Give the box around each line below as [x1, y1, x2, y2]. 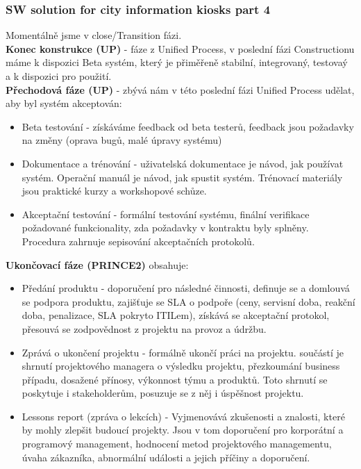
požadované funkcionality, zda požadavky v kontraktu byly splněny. [22, 220, 309, 235]
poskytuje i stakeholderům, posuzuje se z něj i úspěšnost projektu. [22, 386, 304, 400]
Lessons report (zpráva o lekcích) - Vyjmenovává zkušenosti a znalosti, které [22, 409, 345, 423]
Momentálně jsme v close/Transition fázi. [6, 28, 182, 42]
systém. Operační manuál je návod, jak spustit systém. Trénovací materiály [22, 170, 343, 184]
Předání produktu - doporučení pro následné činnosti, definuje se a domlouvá [22, 281, 350, 295]
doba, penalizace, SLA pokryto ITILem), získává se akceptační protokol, [22, 308, 330, 322]
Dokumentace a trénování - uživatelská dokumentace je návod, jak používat [22, 156, 344, 170]
